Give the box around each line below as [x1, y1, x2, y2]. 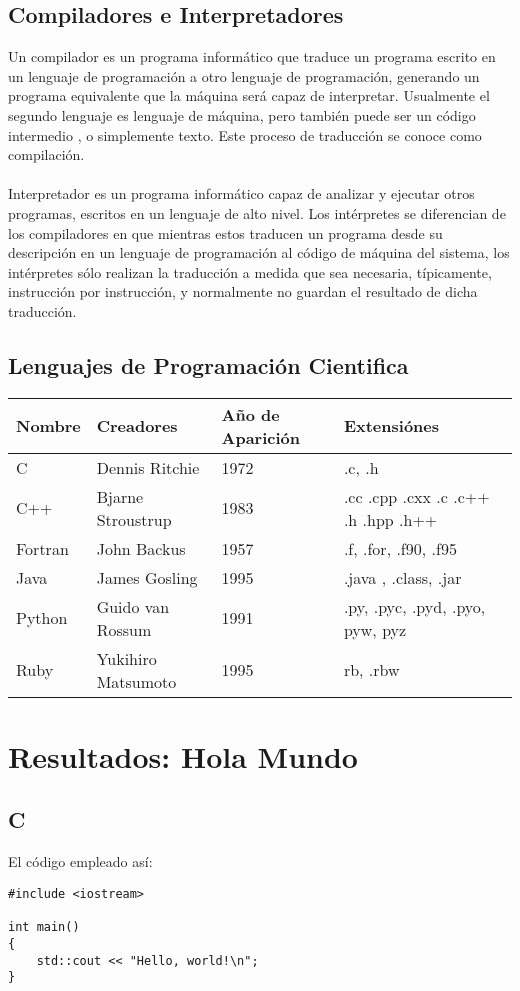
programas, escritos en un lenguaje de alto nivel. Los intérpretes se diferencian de [8, 202, 506, 223]
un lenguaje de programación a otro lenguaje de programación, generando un [8, 65, 480, 86]
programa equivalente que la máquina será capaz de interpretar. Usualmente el [8, 85, 490, 106]
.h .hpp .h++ [343, 507, 438, 531]
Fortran [16, 536, 69, 560]
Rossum [96, 617, 152, 641]
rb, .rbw [343, 658, 400, 682]
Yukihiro [96, 646, 157, 670]
